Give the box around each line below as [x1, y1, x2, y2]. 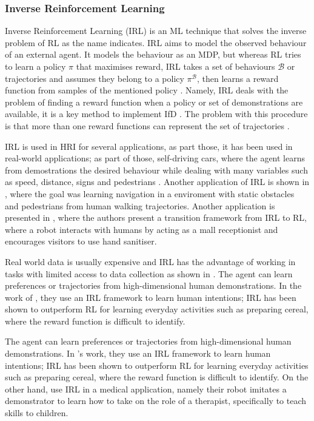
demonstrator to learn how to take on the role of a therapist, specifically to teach [5, 394, 307, 407]
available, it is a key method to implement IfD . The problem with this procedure [5, 107, 308, 120]
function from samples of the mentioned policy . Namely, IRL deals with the [5, 84, 289, 96]
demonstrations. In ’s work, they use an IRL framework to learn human [5, 347, 271, 360]
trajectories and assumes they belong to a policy [5, 72, 184, 84]
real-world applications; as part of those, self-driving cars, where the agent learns [5, 152, 306, 164]
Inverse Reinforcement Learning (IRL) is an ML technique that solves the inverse [5, 24, 307, 37]
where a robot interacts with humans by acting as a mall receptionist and [5, 223, 278, 235]
